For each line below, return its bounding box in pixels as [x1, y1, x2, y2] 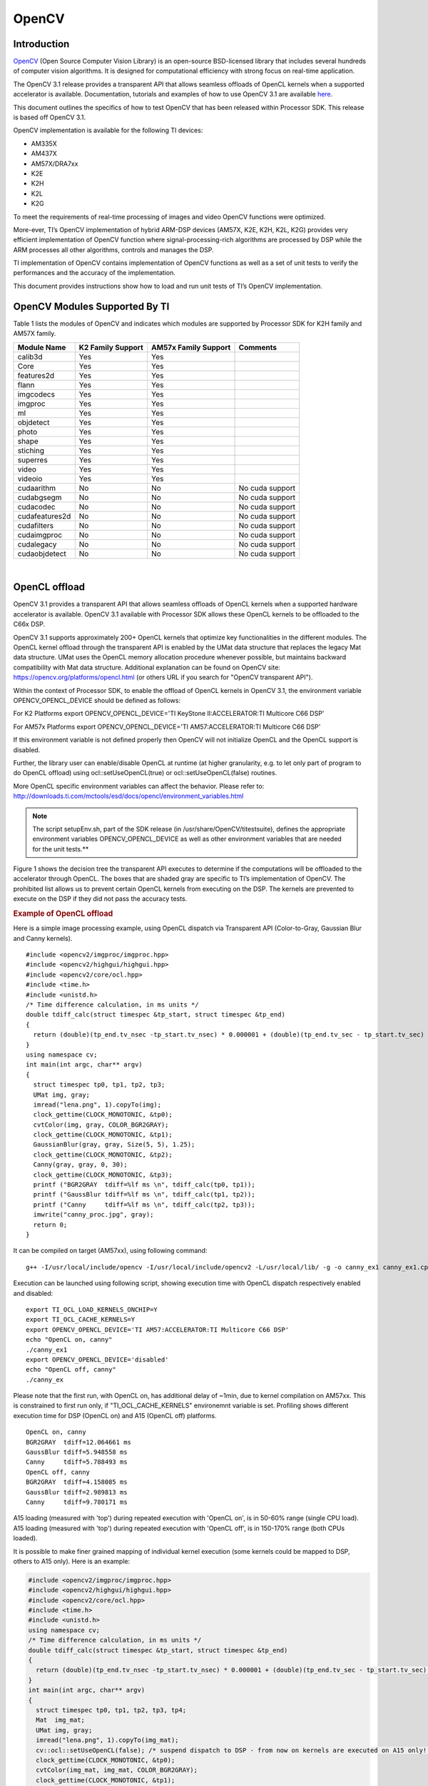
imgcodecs [17, 389, 55, 399]
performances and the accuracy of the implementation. [13, 269, 176, 277]
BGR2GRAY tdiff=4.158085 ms [26, 1478, 128, 1486]
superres [17, 454, 48, 464]
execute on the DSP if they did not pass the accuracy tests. [13, 894, 188, 903]
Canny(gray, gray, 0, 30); [33, 1161, 128, 1169]
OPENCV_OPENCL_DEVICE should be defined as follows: [13, 696, 181, 704]
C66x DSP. [13, 620, 46, 629]
